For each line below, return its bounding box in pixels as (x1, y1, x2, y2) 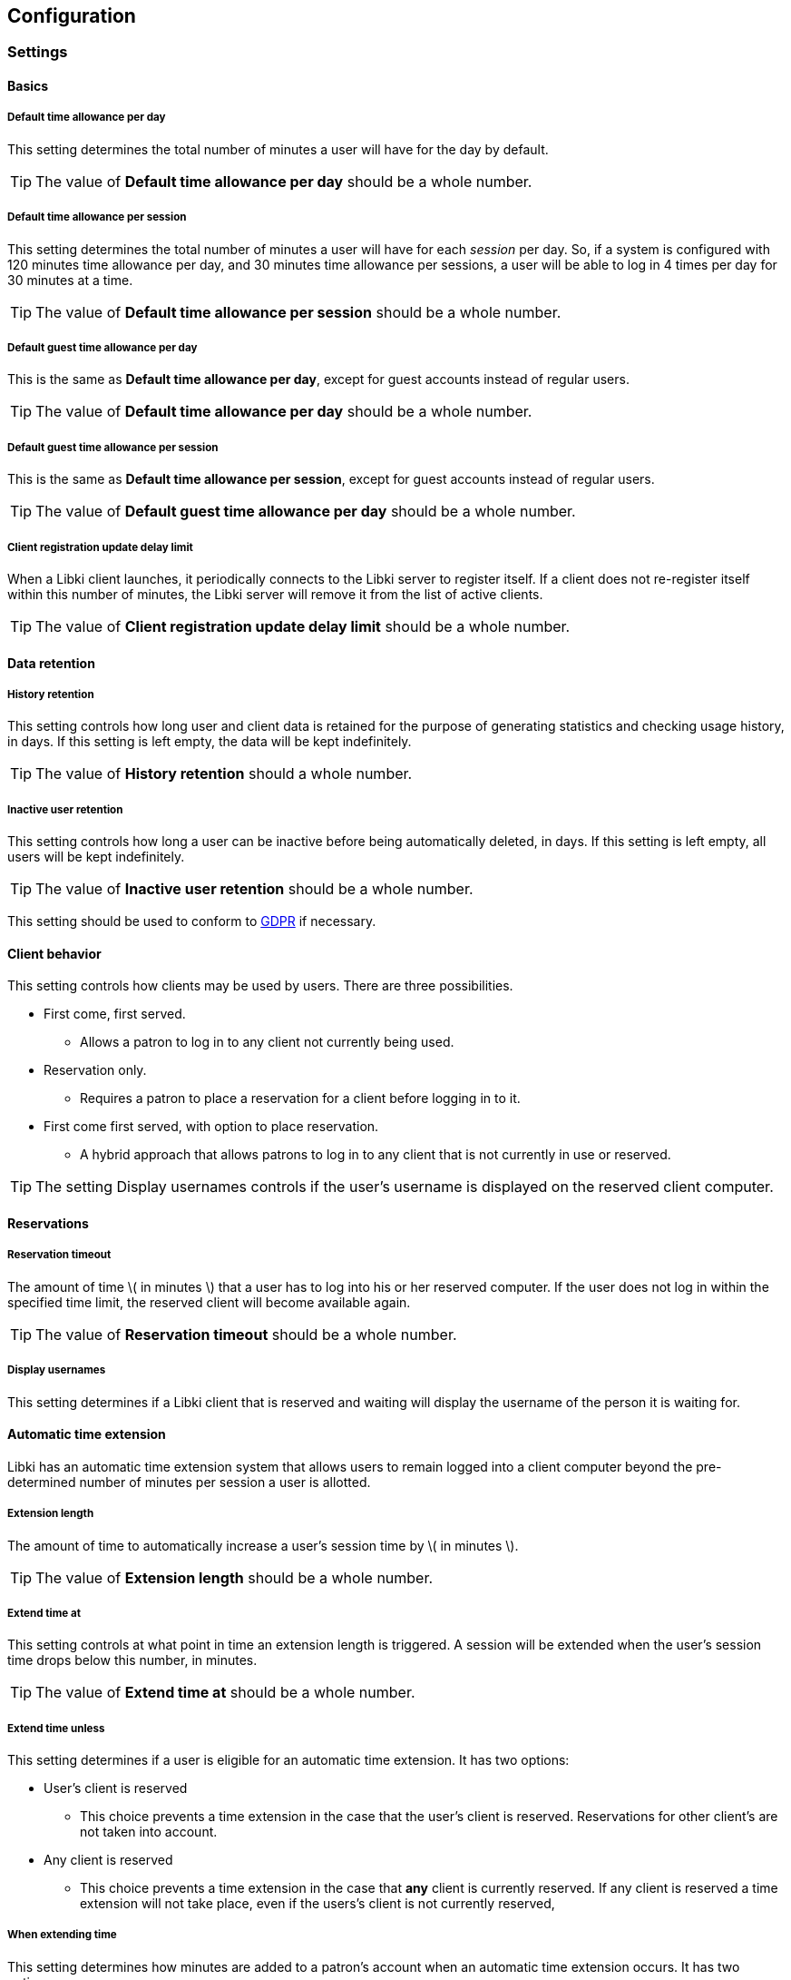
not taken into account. (80, 1824, 218, 1840)
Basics (7, 78, 49, 94)
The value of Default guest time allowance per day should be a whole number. (35, 502, 576, 521)
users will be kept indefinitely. (7, 849, 185, 865)
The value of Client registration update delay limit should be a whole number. (35, 616, 571, 635)
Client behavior (7, 945, 102, 961)
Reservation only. (44, 1062, 147, 1079)
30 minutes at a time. (7, 271, 133, 288)
